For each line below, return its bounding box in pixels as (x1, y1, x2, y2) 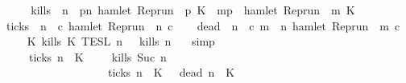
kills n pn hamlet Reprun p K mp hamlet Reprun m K (31, 2, 355, 18)
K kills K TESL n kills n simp (27, 33, 215, 49)
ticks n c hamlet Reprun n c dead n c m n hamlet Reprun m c (6, 17, 400, 34)
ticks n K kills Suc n (28, 48, 167, 65)
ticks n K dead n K (107, 64, 235, 81)
